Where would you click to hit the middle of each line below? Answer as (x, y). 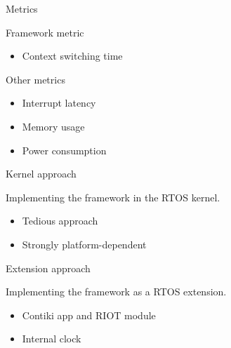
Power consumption (64, 150)
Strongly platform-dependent (84, 244)
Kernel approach (41, 174)
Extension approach (48, 268)
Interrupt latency (59, 103)
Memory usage (53, 126)
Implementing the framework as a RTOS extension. (116, 292)
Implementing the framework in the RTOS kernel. (113, 197)
